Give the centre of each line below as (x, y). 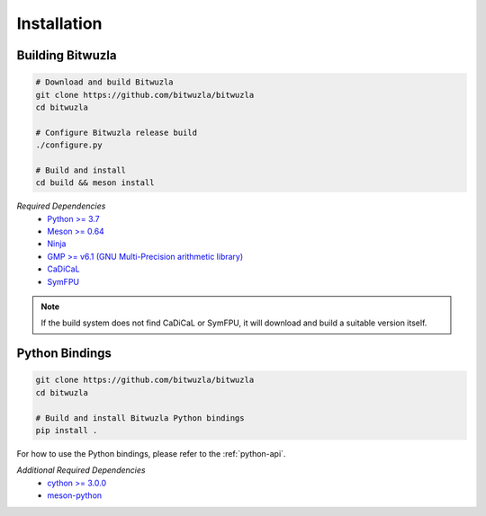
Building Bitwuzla (67, 55)
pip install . (67, 430)
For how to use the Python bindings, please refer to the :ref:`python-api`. (151, 453)
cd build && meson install (95, 183)
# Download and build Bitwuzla (105, 82)
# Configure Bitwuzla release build (117, 132)
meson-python (75, 495)
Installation (59, 23)
